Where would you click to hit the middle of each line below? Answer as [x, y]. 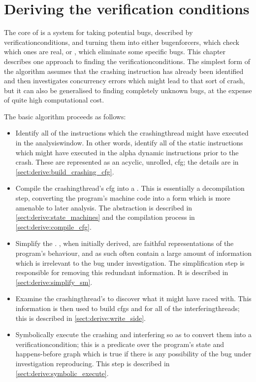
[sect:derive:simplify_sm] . [54, 282]
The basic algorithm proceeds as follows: [65, 116]
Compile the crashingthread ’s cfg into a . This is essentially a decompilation [130, 188]
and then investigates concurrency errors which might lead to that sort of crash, [125, 81]
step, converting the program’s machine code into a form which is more [123, 198]
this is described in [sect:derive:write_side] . [80, 318]
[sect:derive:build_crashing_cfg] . [65, 171]
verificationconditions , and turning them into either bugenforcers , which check [122, 42]
